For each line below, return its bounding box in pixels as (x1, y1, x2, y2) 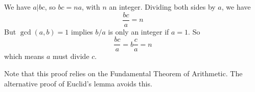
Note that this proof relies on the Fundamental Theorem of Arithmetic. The (4, 68, 243, 78)
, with (82, 2, 100, 12)
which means (4, 51, 44, 62)
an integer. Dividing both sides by (109, 2, 216, 12)
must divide (52, 51, 89, 62)
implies (71, 26, 93, 37)
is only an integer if (108, 26, 169, 37)
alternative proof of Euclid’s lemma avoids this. (4, 78, 152, 88)
